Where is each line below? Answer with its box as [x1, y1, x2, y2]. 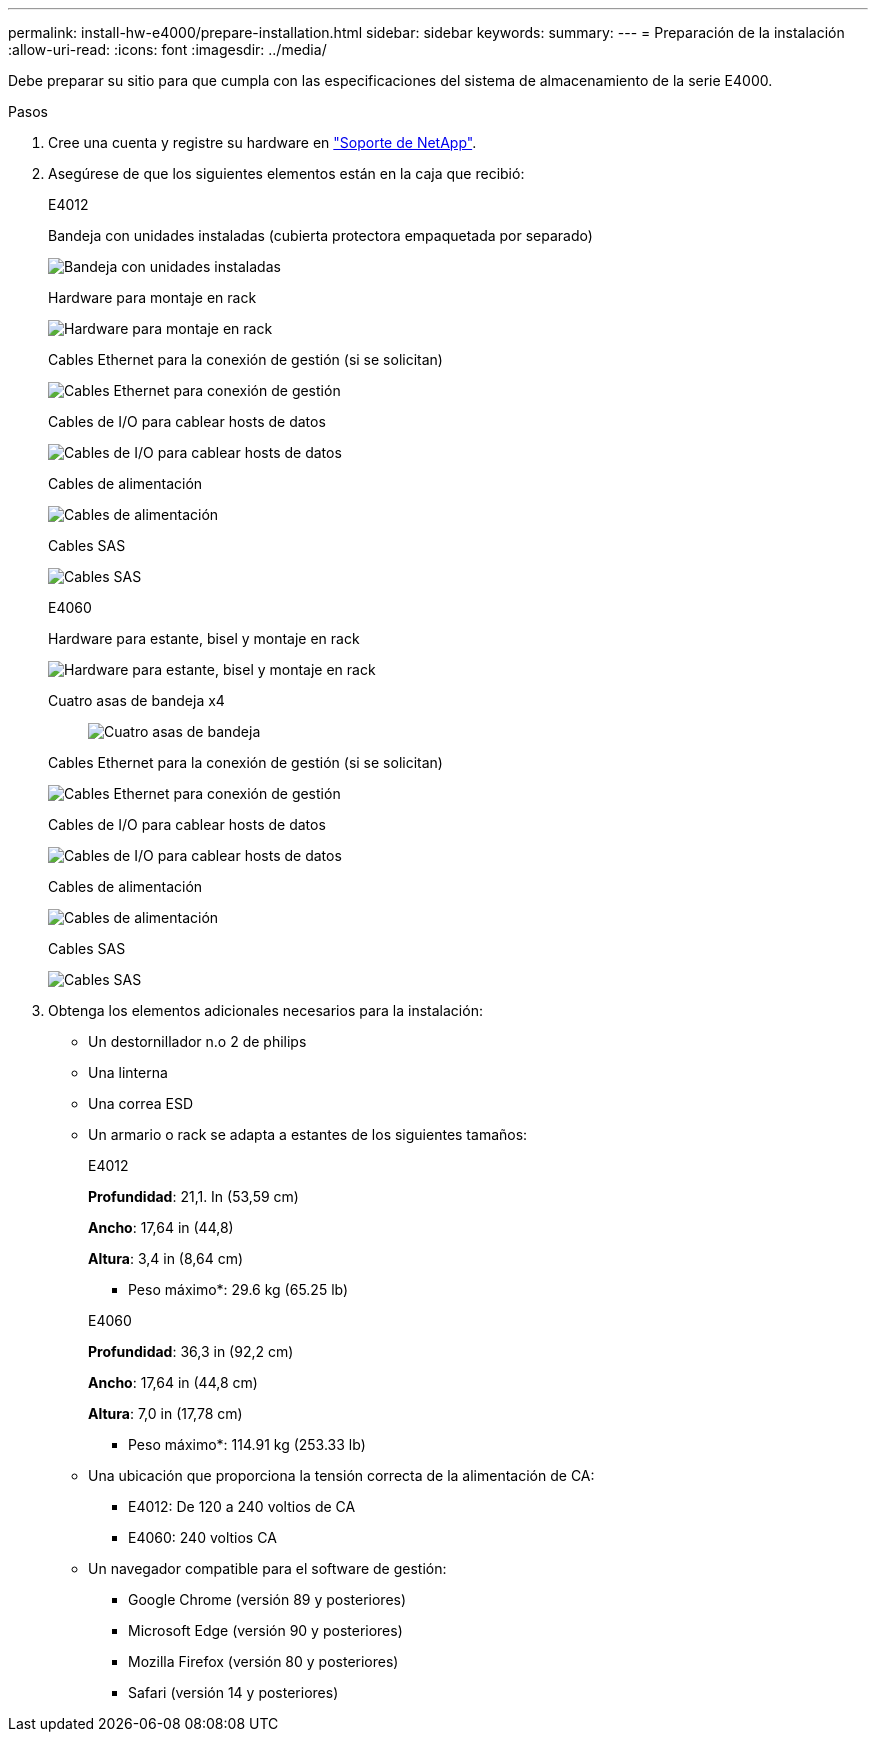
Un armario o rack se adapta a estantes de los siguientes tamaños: [88, 1126, 528, 1143]
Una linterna [88, 1064, 168, 1081]
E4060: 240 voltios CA [128, 1529, 277, 1546]
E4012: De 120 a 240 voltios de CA [128, 1498, 356, 1515]
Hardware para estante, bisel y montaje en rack [48, 630, 360, 647]
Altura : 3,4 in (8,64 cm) [88, 1250, 244, 1267]
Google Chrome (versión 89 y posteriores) [128, 1591, 407, 1608]
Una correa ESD [88, 1095, 194, 1112]
